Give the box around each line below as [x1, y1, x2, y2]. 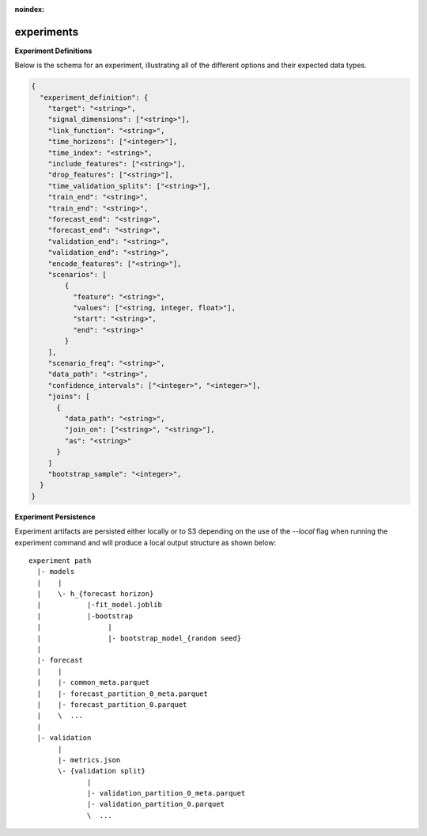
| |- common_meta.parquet [36, 678, 150, 687]
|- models [36, 567, 75, 576]
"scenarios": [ [47, 270, 107, 279]
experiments [14, 25, 79, 39]
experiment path [28, 556, 92, 565]
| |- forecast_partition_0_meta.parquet [36, 689, 209, 698]
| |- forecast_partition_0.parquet [36, 700, 187, 709]
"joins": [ [47, 392, 90, 401]
